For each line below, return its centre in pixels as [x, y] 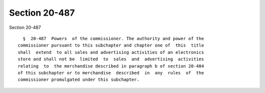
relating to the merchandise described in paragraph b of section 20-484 [111, 66]
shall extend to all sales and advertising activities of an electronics [111, 52]
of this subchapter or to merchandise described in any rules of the [111, 73]
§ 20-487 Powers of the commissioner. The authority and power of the [113, 38]
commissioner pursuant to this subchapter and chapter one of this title [111, 46]
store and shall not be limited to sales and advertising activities [111, 59]
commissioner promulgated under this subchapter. [79, 80]
